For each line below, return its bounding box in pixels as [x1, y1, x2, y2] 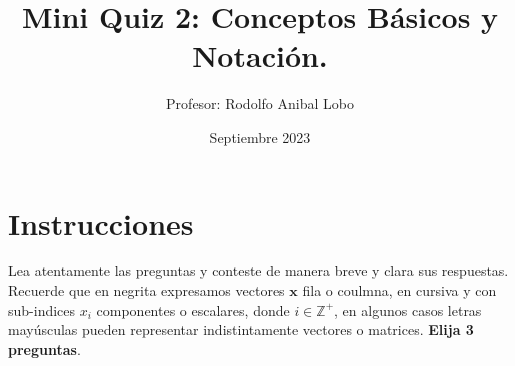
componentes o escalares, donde [96, 299, 290, 320]
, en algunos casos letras [334, 299, 482, 320]
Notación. [192, 35, 328, 76]
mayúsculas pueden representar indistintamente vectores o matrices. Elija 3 [8, 319, 474, 340]
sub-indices [8, 299, 76, 320]
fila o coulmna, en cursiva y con [302, 280, 497, 301]
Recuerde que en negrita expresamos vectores [8, 280, 285, 301]
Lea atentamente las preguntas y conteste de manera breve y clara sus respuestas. [8, 260, 509, 281]
